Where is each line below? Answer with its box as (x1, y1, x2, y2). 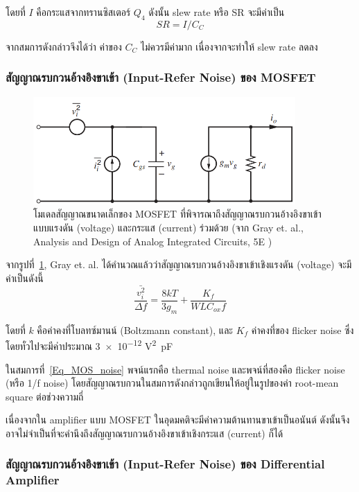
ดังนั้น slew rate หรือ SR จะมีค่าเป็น (148, 5, 285, 19)
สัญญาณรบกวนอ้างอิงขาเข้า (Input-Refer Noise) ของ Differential (6, 455, 325, 473)
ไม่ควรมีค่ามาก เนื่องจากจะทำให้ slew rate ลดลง (141, 39, 318, 53)
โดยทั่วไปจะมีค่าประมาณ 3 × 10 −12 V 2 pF (6, 337, 173, 353)
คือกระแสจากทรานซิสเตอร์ (36, 5, 131, 19)
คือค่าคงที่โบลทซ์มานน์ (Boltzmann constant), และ (37, 322, 233, 337)
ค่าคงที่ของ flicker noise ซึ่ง (251, 322, 354, 337)
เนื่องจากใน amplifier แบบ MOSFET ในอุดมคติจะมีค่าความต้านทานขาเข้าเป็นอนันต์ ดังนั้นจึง (6, 412, 350, 427)
